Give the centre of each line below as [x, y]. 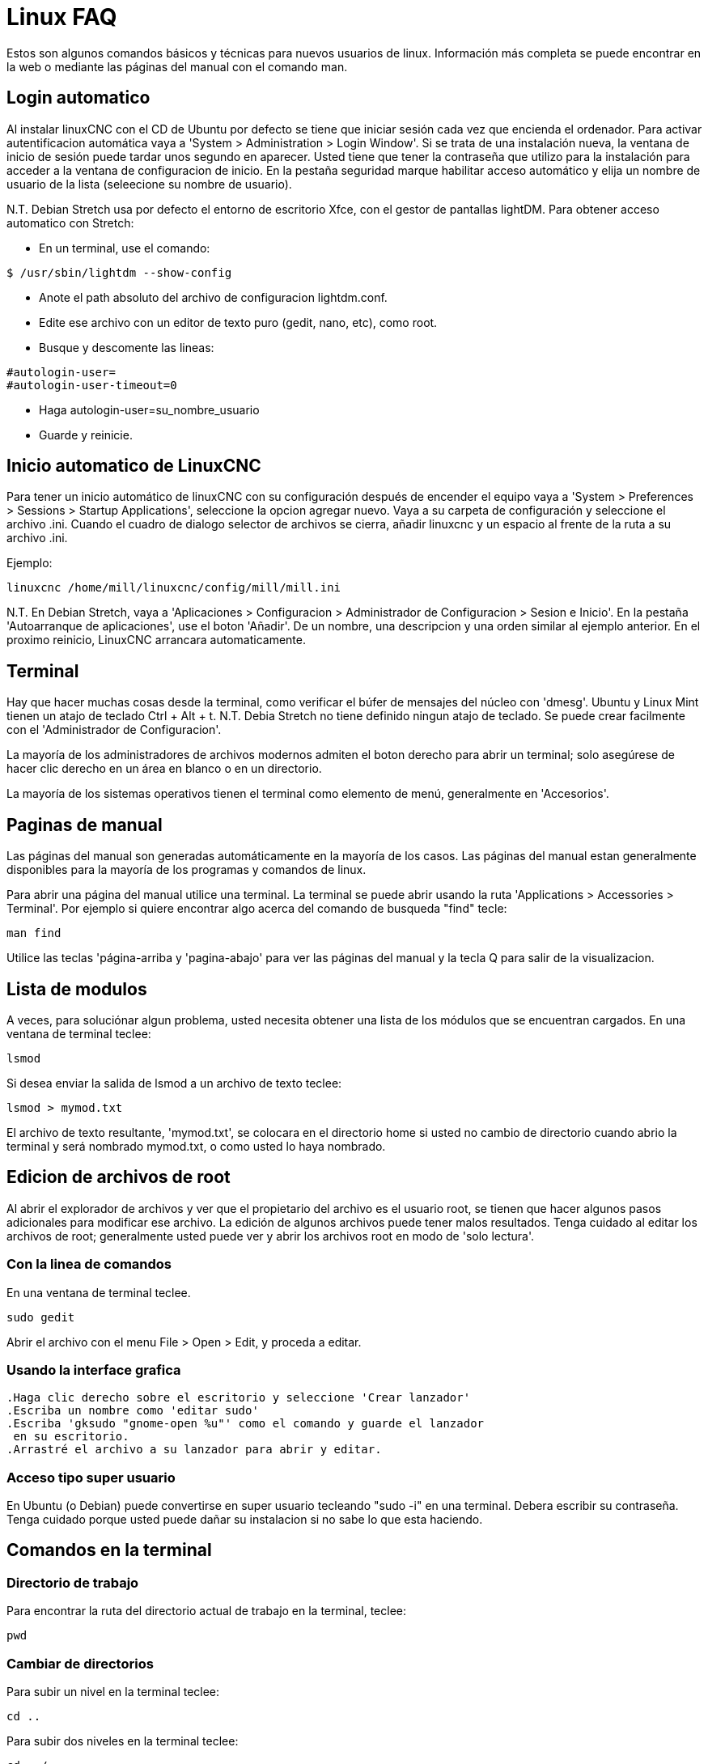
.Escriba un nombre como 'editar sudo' [133, 1411]
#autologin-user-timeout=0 [92, 385]
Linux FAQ [62, 17]
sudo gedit [41, 1317]
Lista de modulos [77, 989]
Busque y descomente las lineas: [127, 347]
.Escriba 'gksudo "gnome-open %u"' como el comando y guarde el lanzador [246, 1424]
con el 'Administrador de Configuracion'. [114, 730]
